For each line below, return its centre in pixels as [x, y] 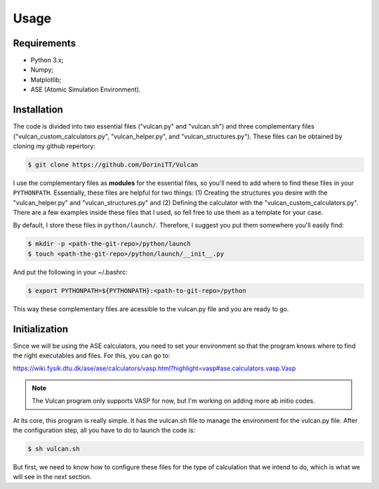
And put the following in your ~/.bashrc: [70, 272]
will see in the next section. [52, 477]
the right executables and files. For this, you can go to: [92, 356]
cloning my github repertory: [54, 146]
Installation [38, 110]
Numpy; [42, 70]
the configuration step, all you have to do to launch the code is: [104, 430]
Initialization [41, 329]
